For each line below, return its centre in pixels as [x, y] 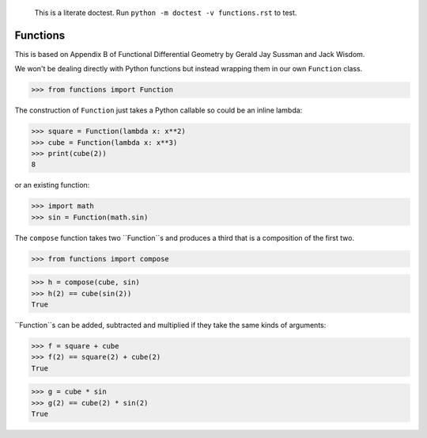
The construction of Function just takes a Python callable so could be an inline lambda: [159, 110]
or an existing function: [52, 185]
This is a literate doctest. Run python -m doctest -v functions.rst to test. [166, 13]
